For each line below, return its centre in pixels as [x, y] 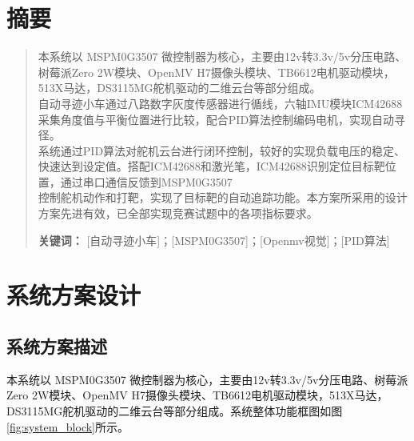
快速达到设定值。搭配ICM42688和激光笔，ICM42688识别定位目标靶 [211, 166]
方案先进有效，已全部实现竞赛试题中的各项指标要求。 [178, 213]
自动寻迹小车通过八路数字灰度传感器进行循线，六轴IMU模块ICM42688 [220, 103]
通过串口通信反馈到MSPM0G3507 [146, 181]
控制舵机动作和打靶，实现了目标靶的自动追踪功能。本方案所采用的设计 [223, 197]
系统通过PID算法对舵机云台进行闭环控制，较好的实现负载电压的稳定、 [222, 150]
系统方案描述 [57, 346]
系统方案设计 [74, 295]
